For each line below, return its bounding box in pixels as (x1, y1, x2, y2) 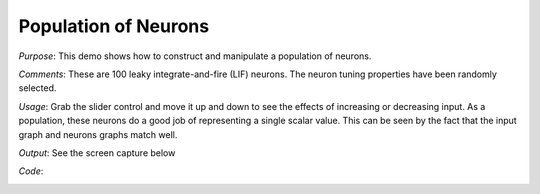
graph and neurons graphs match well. (18, 128, 178, 140)
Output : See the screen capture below (18, 146, 176, 159)
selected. (18, 82, 57, 94)
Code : (18, 165, 44, 177)
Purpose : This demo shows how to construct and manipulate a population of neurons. (18, 50, 372, 62)
